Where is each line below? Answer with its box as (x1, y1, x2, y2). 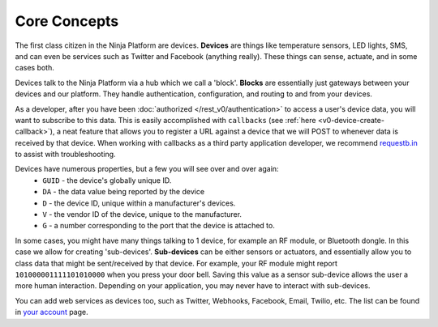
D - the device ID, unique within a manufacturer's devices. (42, 198, 236, 208)
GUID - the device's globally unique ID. (42, 175, 172, 185)
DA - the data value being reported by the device (42, 187, 205, 197)
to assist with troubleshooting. (15, 150, 117, 159)
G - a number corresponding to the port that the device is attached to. (42, 221, 275, 231)
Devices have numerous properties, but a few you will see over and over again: (15, 164, 279, 174)
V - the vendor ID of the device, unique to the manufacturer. (42, 210, 243, 219)
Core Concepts (15, 12, 119, 30)
